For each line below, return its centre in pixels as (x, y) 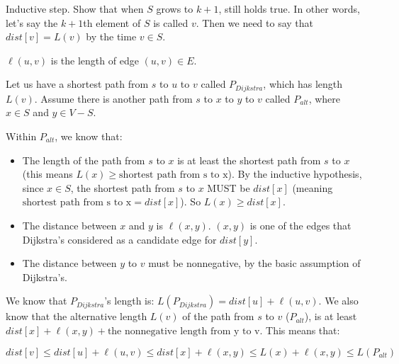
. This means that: (300, 330)
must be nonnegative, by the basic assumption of (254, 263)
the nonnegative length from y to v (184, 331)
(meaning (313, 187)
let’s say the (32, 22)
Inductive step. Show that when (75, 8)
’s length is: (129, 301)
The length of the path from (84, 160)
